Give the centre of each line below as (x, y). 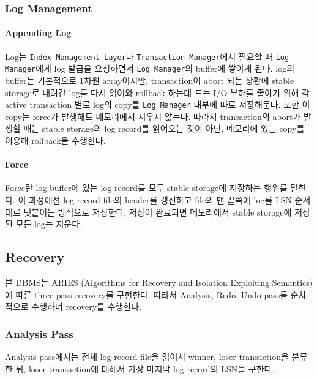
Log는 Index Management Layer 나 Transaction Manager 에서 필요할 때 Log (147, 56)
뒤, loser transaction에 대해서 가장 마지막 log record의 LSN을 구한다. (145, 368)
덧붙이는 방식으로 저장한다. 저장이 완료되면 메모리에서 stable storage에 (158, 212)
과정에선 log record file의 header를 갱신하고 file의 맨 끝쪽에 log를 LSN (160, 199)
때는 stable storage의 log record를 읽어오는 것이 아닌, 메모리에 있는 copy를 (164, 128)
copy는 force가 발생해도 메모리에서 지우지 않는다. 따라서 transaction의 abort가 (153, 116)
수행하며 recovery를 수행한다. (87, 306)
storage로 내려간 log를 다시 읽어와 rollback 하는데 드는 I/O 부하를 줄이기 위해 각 (157, 92)
